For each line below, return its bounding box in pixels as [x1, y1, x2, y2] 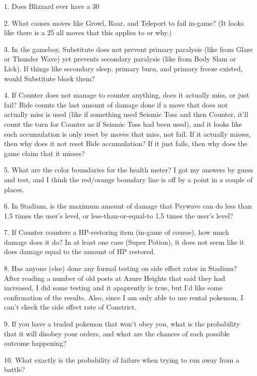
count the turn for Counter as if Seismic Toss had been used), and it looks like [4, 118, 242, 129]
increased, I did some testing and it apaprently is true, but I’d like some [4, 282, 223, 293]
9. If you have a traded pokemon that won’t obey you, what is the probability [4, 319, 240, 329]
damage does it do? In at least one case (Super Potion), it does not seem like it [4, 236, 245, 247]
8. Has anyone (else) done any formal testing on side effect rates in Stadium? [4, 263, 237, 273]
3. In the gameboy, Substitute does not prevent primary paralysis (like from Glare [4, 44, 253, 54]
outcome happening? [4, 338, 67, 348]
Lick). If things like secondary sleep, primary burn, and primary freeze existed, [4, 63, 243, 73]
